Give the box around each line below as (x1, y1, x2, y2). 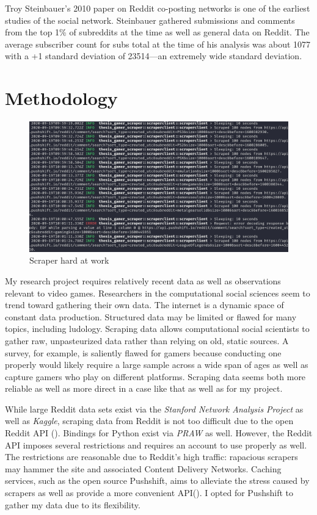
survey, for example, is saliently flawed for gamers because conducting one (5, 346, 282, 359)
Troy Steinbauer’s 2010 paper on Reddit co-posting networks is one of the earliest (5, 2, 310, 14)
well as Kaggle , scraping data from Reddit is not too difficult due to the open (5, 414, 294, 427)
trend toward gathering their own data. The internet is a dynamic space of (5, 298, 284, 311)
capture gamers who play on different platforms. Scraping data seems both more (5, 370, 306, 383)
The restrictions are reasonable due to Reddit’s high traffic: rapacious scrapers (5, 450, 298, 463)
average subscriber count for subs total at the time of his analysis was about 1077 (5, 37, 311, 50)
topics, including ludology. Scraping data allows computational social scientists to (5, 322, 310, 335)
